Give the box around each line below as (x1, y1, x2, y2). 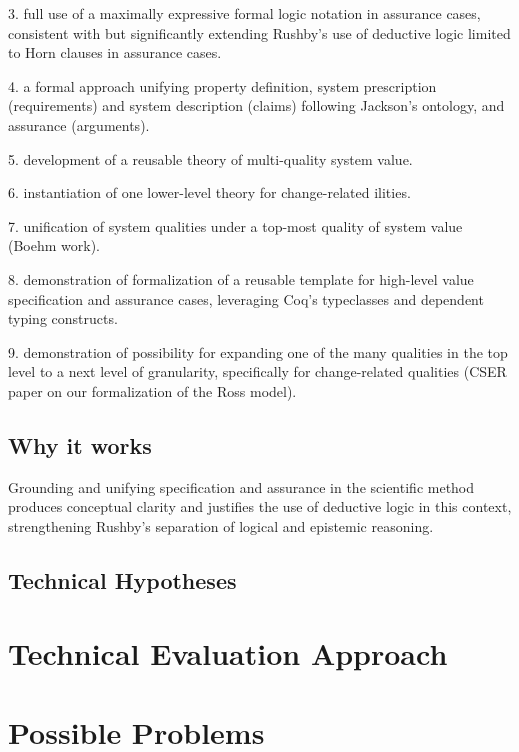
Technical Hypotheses (8, 564, 237, 595)
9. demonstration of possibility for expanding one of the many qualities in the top (8, 341, 508, 362)
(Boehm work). (8, 235, 101, 256)
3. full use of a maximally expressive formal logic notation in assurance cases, (8, 3, 481, 23)
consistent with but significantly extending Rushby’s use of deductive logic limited (8, 22, 511, 43)
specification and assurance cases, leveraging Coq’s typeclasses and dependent (8, 288, 484, 309)
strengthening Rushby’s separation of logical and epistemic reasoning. (8, 515, 434, 536)
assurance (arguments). (8, 114, 150, 135)
